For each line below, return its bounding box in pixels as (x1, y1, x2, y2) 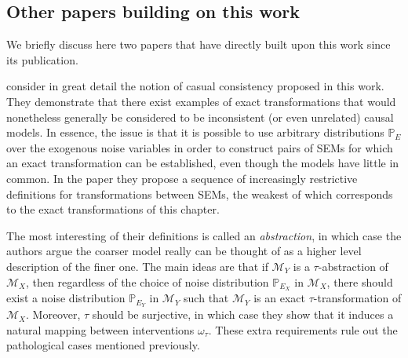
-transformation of (313, 290, 402, 306)
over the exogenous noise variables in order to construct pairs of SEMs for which (6, 139, 393, 155)
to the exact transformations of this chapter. (6, 201, 220, 217)
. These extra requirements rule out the (208, 321, 398, 338)
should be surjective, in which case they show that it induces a (92, 306, 394, 323)
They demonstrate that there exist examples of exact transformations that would (6, 93, 396, 109)
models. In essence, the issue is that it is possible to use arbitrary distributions (6, 124, 384, 141)
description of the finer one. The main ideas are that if (6, 258, 268, 274)
